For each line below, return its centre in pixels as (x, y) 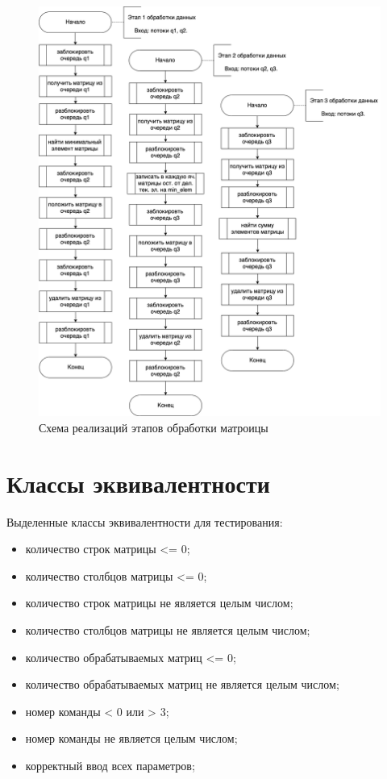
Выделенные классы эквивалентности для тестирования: (145, 521)
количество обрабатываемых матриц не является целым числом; (182, 684)
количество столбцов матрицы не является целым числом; (168, 630)
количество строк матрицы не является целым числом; (159, 603)
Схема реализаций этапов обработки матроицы (154, 427)
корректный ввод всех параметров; (110, 766)
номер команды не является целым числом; (131, 738)
